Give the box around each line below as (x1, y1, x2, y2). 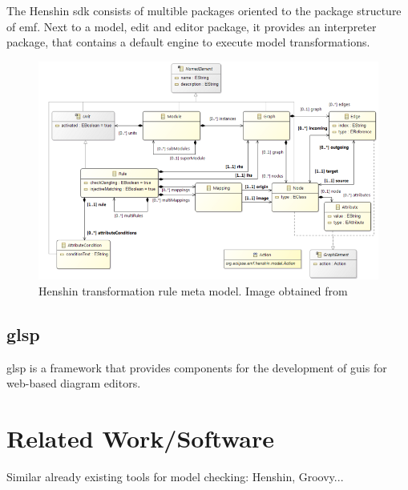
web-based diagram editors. (6, 375, 141, 392)
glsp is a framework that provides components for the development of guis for (6, 359, 387, 376)
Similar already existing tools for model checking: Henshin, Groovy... (6, 468, 344, 484)
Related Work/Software (6, 421, 274, 454)
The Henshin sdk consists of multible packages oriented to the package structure (6, 2, 402, 18)
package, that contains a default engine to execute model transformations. (6, 34, 370, 50)
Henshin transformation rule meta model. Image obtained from (38, 282, 348, 299)
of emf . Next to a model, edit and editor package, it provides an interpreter (6, 18, 377, 34)
